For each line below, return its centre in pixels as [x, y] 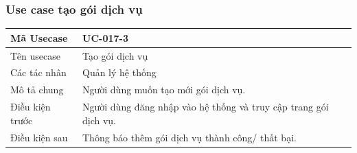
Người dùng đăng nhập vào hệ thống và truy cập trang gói [206, 107]
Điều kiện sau [39, 137]
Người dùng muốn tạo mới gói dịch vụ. [164, 90]
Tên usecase [35, 55]
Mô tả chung [37, 90]
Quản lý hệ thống [119, 72]
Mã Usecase [39, 37]
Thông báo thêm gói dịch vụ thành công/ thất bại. [189, 137]
